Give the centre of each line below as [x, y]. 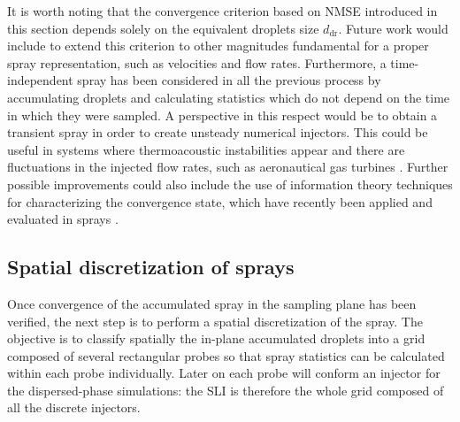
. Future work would [393, 28]
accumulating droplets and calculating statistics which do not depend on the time [229, 97]
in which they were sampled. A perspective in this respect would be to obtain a [222, 115]
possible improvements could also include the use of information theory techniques [230, 184]
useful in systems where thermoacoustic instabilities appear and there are [206, 149]
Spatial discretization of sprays [151, 267]
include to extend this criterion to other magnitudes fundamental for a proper [218, 46]
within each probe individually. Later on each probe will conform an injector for [224, 373]
